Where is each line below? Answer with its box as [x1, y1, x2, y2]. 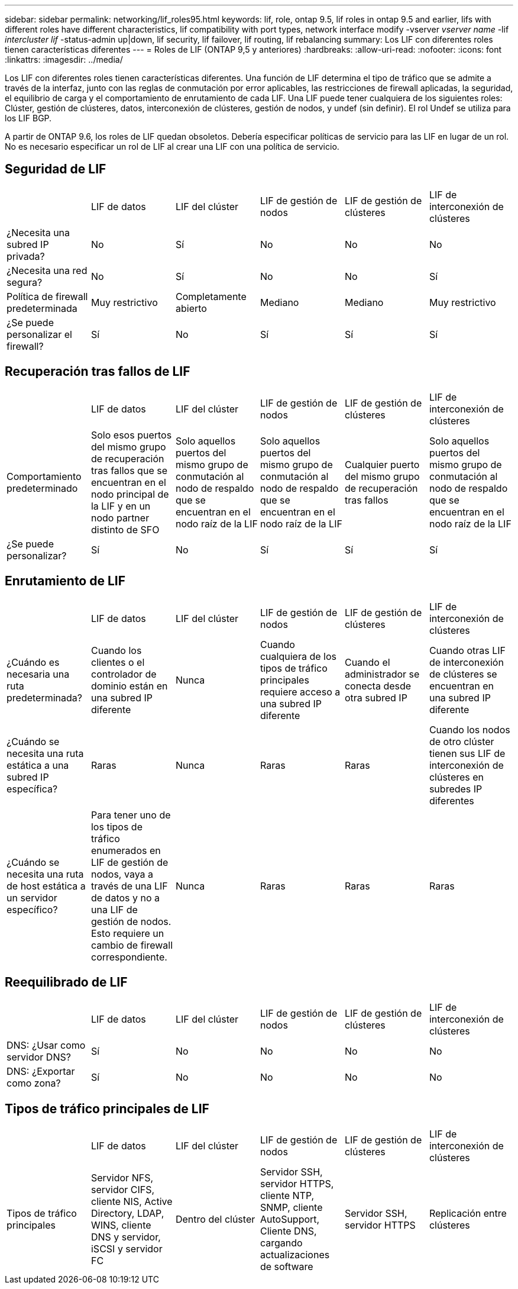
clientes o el [90, 656, 145, 668]
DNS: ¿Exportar [7, 1065, 75, 1078]
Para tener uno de [90, 808, 171, 821]
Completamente [175, 290, 247, 302]
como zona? [7, 1077, 61, 1090]
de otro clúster [429, 735, 494, 747]
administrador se [344, 668, 420, 680]
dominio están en [90, 679, 168, 692]
